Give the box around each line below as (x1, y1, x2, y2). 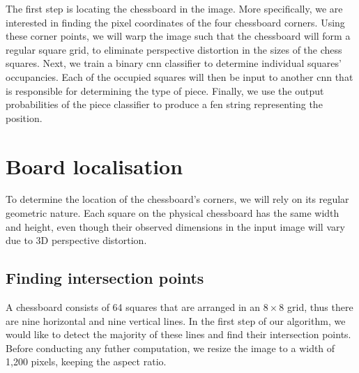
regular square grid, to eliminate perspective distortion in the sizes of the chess (6, 42, 342, 56)
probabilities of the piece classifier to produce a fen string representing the (6, 97, 323, 112)
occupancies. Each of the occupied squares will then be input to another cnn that (6, 69, 353, 84)
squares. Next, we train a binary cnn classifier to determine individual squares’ (6, 56, 342, 70)
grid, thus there (287, 300, 353, 314)
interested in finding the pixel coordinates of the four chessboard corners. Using (6, 15, 345, 29)
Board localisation (6, 151, 183, 180)
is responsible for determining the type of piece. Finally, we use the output (6, 83, 324, 98)
